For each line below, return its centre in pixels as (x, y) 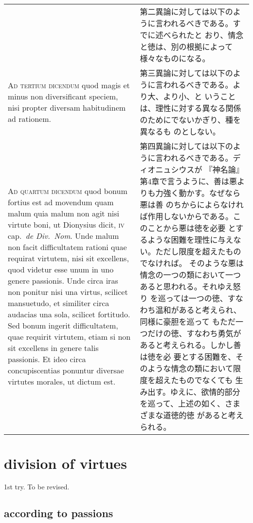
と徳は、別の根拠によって (186, 47)
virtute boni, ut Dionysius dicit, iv (66, 224)
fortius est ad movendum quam (61, 202)
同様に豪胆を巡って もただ (188, 321)
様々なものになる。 (175, 58)
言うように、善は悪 (202, 181)
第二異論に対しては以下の (186, 11)
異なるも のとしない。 (180, 131)
